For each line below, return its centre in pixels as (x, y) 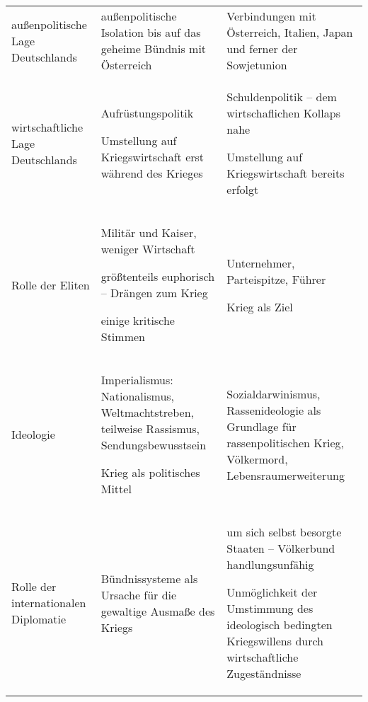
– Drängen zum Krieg (154, 293)
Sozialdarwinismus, (274, 393)
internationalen (49, 603)
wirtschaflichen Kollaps (283, 113)
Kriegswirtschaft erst (153, 157)
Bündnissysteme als (149, 578)
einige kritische (138, 320)
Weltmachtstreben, (147, 412)
